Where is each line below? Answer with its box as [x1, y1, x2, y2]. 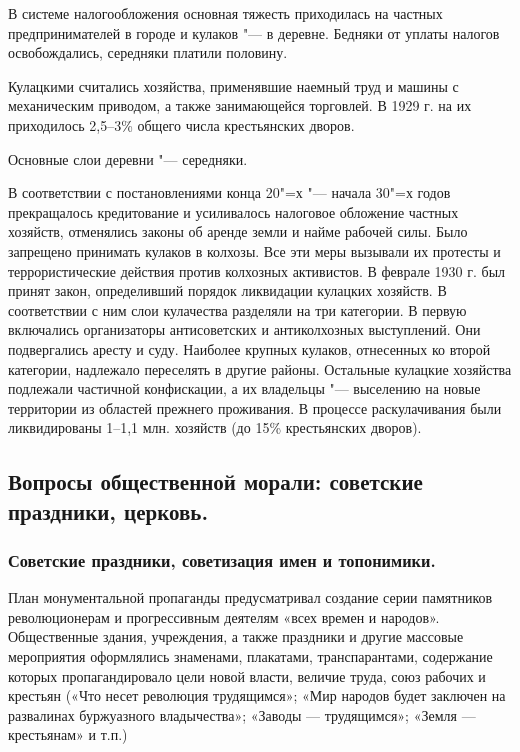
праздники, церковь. [8, 495, 209, 526]
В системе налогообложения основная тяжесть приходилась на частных [8, 3, 443, 23]
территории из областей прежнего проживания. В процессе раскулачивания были [8, 397, 502, 418]
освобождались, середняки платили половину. [8, 42, 288, 63]
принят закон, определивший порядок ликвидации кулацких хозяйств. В [8, 280, 447, 301]
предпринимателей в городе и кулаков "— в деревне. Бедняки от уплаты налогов [8, 22, 500, 43]
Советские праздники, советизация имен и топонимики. [8, 547, 436, 572]
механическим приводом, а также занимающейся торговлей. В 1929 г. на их [8, 95, 472, 116]
